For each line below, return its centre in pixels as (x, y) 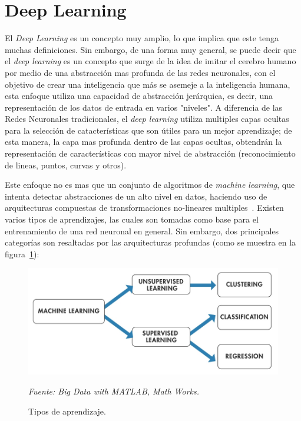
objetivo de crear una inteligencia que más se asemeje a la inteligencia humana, (148, 84)
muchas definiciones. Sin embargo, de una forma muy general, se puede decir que (150, 49)
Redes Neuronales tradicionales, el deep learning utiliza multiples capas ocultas (147, 119)
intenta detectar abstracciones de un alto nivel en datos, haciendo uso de (136, 196)
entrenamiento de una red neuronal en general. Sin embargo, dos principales (142, 231)
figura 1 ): (22, 253)
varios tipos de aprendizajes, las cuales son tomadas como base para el (132, 219)
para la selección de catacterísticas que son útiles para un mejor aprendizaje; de (148, 130)
